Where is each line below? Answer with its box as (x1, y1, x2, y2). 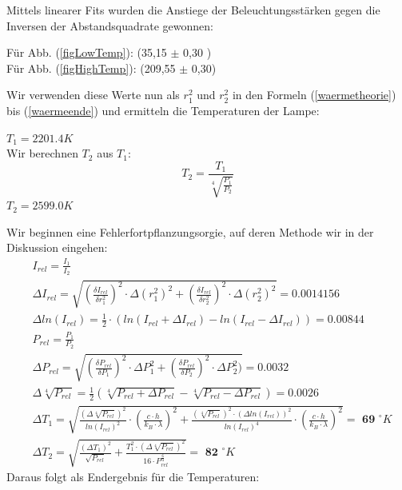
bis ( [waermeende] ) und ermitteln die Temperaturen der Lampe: (6, 102, 320, 118)
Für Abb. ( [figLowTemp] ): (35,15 (6, 44, 167, 61)
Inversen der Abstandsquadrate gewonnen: (6, 17, 213, 34)
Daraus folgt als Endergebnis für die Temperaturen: (6, 468, 260, 485)
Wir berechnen (6, 145, 78, 161)
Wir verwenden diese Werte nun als (6, 86, 180, 103)
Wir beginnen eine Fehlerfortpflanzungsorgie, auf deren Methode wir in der (6, 223, 374, 240)
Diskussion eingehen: (6, 239, 108, 256)
